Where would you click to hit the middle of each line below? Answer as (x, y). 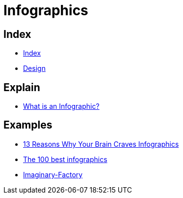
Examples (28, 125)
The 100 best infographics (65, 159)
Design (34, 68)
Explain (22, 87)
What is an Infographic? (61, 106)
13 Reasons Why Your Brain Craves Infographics (101, 144)
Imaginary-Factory (53, 174)
